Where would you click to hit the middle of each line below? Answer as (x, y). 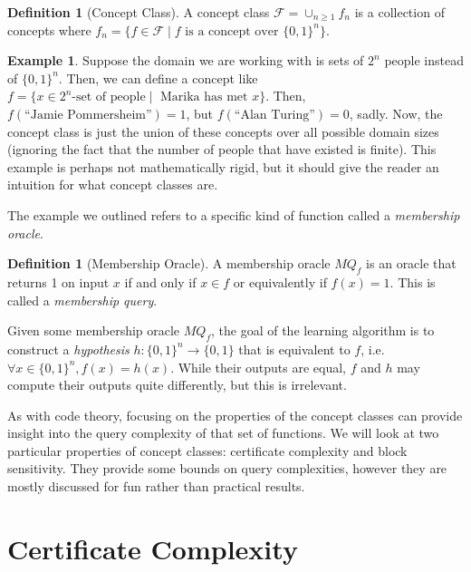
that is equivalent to (294, 349)
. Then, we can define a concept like (158, 78)
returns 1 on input (58, 281)
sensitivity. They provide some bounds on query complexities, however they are (227, 468)
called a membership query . (82, 300)
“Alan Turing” (274, 115)
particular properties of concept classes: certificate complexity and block (207, 450)
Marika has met (204, 97)
